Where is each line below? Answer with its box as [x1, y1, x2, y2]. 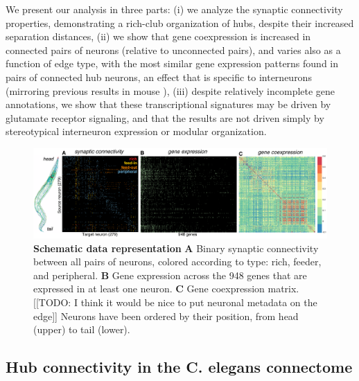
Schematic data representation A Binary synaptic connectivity [33, 240, 319, 255]
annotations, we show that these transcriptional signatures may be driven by [6, 97, 331, 112]
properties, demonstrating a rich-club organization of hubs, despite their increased [6, 15, 354, 30]
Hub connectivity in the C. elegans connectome [6, 356, 353, 378]
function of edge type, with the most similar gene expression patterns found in [6, 56, 339, 71]
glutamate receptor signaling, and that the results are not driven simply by [6, 110, 324, 125]
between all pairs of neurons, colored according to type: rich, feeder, [33, 254, 322, 269]
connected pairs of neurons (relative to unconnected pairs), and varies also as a [6, 42, 341, 57]
